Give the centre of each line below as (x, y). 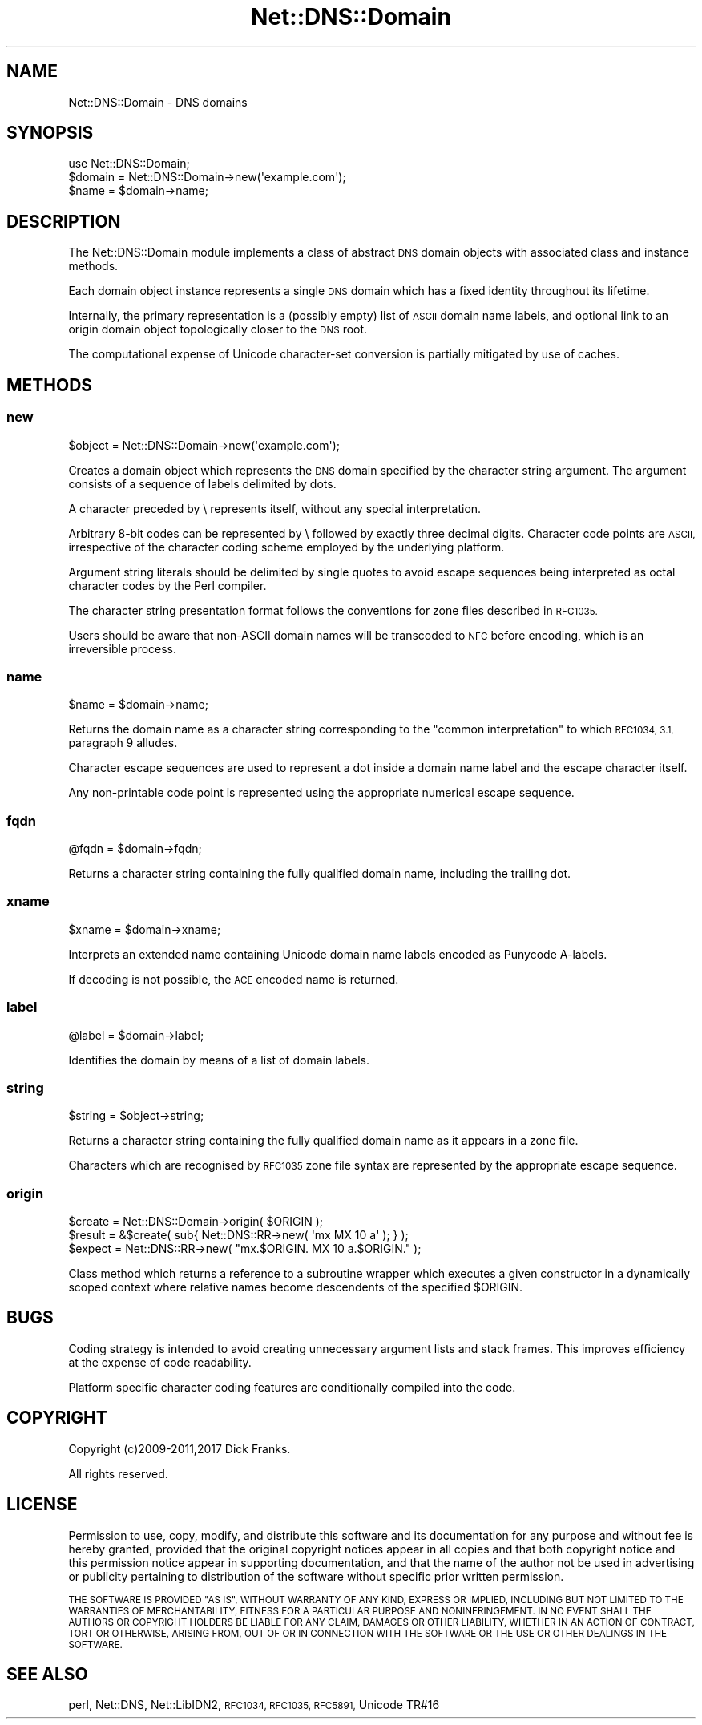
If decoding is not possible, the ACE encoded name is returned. (234, 979)
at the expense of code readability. (160, 1362)
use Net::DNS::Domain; (129, 164)
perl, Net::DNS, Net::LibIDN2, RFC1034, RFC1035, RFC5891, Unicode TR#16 (254, 1705)
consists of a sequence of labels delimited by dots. (202, 483)
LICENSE (42, 1505)
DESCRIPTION (64, 221)
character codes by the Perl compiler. (167, 585)
